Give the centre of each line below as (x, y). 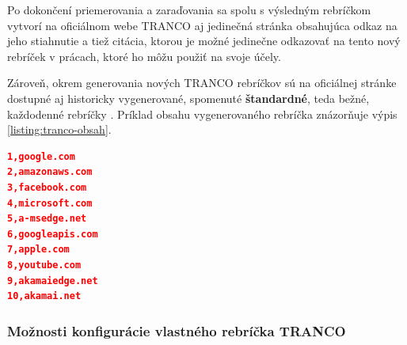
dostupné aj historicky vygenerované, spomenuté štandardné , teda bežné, (188, 98)
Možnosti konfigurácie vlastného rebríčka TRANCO (177, 330)
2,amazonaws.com (50, 172)
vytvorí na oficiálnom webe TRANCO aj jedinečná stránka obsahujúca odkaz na (202, 25)
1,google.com (41, 156)
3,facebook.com (47, 187)
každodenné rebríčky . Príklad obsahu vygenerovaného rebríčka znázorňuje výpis (202, 114)
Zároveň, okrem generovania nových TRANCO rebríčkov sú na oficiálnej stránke (202, 83)
